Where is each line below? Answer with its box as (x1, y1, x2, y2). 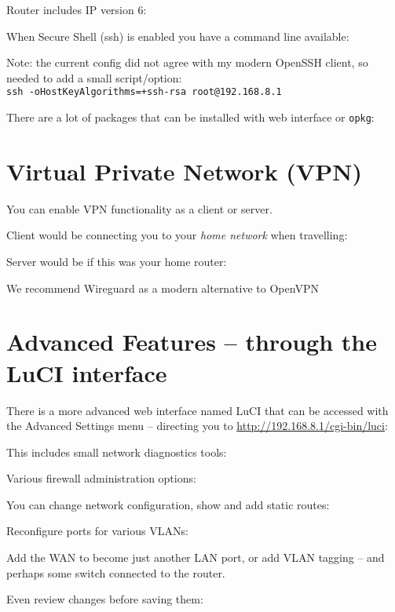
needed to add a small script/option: (6, 69, 182, 86)
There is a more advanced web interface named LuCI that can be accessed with (6, 402, 389, 418)
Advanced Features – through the (6, 326, 377, 358)
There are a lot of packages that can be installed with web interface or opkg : (6, 109, 375, 126)
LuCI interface (6, 356, 167, 388)
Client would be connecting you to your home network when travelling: (6, 227, 348, 243)
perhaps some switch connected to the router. (6, 564, 225, 581)
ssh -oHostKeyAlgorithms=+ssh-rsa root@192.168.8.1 (6, 86, 282, 98)
